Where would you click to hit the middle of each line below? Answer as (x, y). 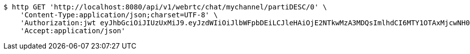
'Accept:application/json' (73, 31)
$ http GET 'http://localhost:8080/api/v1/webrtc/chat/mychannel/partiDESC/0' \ (165, 7)
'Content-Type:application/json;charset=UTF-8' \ (119, 15)
